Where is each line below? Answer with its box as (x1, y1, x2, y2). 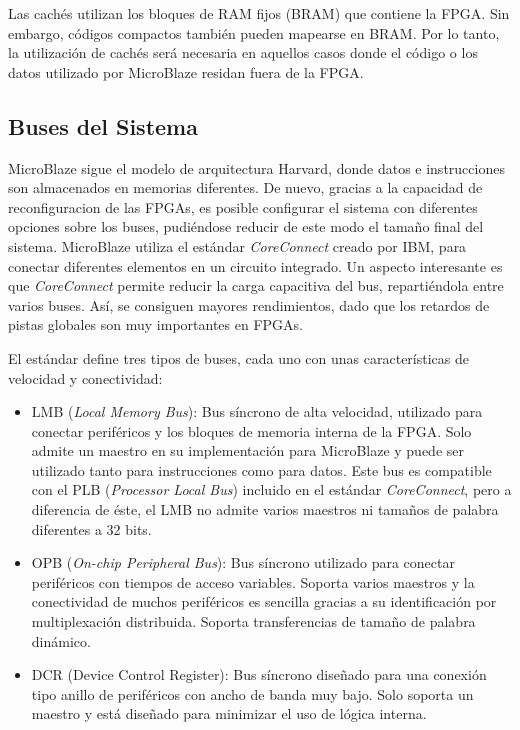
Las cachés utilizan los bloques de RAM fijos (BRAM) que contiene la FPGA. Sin (8, 3, 510, 23)
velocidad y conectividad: (8, 367, 163, 388)
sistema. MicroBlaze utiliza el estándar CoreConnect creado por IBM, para (8, 235, 467, 256)
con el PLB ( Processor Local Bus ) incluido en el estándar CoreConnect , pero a (31, 479, 512, 500)
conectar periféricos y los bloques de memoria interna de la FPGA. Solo (31, 420, 472, 441)
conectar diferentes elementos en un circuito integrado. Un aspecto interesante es (8, 255, 503, 276)
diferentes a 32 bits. (31, 518, 152, 539)
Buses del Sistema (8, 110, 198, 141)
